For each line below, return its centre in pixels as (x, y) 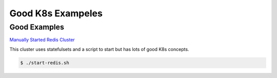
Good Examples (37, 27)
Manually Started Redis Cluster (42, 40)
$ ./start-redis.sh (45, 63)
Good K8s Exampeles (56, 13)
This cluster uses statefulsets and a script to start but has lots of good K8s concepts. (99, 49)
